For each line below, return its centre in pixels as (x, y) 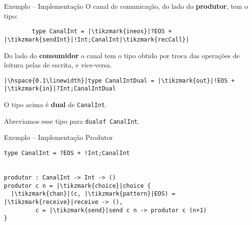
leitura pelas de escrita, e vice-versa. (58, 65)
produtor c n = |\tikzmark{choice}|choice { (77, 186)
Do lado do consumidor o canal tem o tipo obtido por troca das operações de (122, 55)
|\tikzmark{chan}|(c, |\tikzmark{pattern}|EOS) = (93, 194)
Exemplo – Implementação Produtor (58, 137)
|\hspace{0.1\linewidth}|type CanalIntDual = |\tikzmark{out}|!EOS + (119, 80)
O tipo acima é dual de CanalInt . (55, 104)
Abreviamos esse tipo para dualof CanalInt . (72, 121)
